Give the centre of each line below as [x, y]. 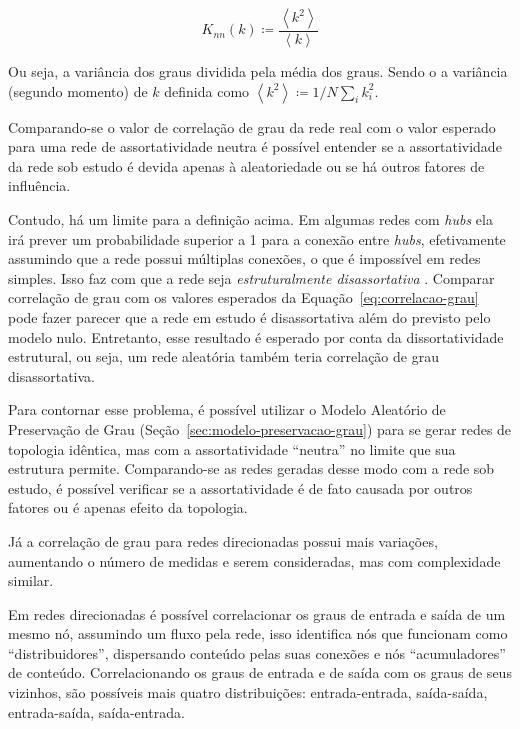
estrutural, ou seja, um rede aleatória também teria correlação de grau [223, 356]
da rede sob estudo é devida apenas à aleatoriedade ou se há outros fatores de [246, 165]
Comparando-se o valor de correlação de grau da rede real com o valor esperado [252, 126]
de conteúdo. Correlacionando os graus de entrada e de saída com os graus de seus [260, 672]
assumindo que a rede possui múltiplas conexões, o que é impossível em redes [244, 258]
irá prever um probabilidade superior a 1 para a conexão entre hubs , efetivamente [257, 238]
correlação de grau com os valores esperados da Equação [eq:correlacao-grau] [243, 297]
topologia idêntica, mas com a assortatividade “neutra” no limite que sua [232, 448]
